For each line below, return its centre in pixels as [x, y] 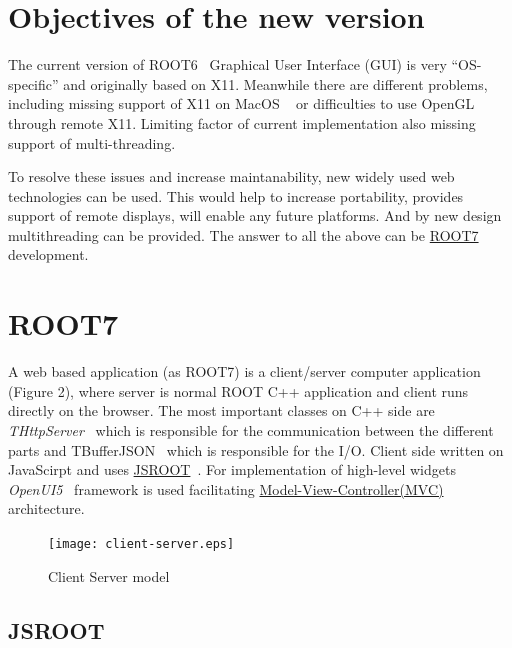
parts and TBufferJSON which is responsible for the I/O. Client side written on [256, 449]
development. [48, 254]
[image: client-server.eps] [141, 543]
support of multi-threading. [92, 142]
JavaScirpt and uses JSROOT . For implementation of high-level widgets [232, 469]
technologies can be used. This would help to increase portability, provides [236, 195]
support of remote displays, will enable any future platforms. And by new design [255, 215]
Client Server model [109, 575]
